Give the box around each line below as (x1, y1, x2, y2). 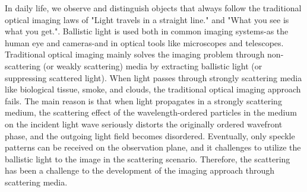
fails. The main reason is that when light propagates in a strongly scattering (5, 94, 282, 107)
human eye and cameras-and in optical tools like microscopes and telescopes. (5, 36, 284, 49)
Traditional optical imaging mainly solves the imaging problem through (5, 48, 265, 60)
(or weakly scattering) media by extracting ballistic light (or (43, 59, 262, 72)
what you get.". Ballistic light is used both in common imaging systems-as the (5, 25, 289, 37)
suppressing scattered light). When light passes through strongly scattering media (5, 71, 302, 84)
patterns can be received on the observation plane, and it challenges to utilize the (5, 141, 301, 153)
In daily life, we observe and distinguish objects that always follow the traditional (5, 2, 302, 14)
